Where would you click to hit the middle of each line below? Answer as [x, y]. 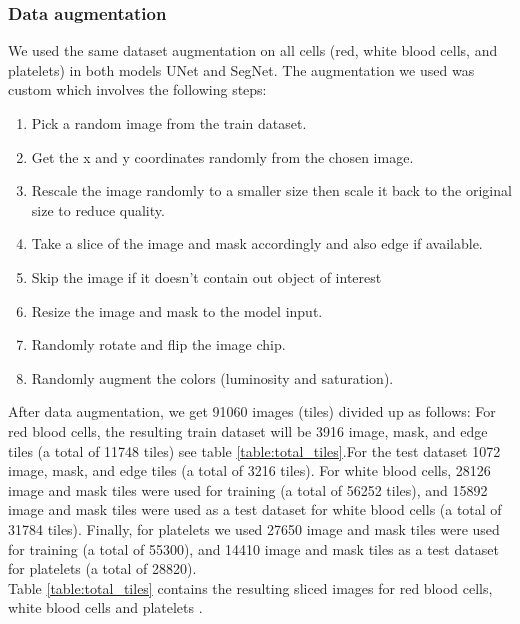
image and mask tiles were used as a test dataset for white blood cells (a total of [255, 509]
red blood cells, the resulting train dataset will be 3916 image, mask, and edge [248, 430]
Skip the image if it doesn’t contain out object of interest [206, 276]
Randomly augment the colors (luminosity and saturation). [212, 377]
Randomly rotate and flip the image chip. [158, 344]
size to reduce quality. [98, 209]
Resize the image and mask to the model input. [177, 310]
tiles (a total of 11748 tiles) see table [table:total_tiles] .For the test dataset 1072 [254, 450]
